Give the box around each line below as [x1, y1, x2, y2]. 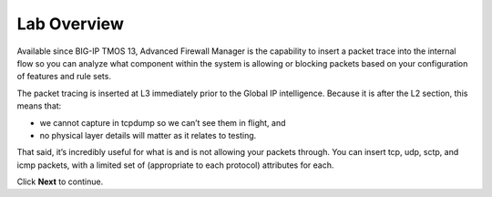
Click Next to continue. [16, 176, 104, 187]
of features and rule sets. [16, 71, 111, 82]
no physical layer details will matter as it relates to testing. [39, 130, 257, 140]
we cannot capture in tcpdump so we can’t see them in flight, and [39, 117, 286, 128]
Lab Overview [16, 14, 125, 34]
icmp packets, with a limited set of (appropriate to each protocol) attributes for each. [16, 160, 334, 171]
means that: [16, 100, 62, 111]
